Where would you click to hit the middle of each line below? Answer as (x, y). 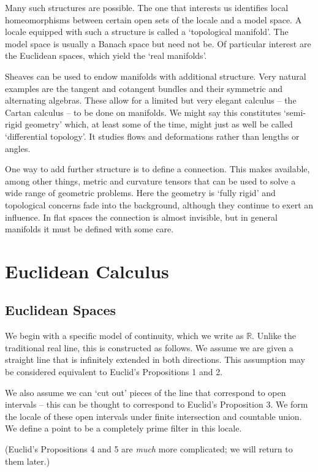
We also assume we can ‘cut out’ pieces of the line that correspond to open (146, 392)
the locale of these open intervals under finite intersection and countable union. (153, 416)
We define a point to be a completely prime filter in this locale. (123, 428)
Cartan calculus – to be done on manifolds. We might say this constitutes (143, 112)
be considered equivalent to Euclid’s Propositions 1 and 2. (114, 372)
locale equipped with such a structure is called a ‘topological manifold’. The (147, 32)
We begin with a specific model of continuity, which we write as (124, 336)
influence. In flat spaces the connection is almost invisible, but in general (141, 217)
